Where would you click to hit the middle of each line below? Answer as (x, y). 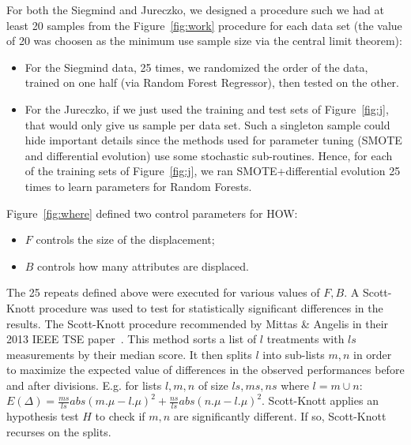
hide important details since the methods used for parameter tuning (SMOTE (213, 140)
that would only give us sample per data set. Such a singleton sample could (207, 124)
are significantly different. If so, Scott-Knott (280, 416)
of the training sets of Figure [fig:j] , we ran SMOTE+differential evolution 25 (213, 171)
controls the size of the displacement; (125, 239)
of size (213, 385)
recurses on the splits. (59, 431)
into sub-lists (294, 354)
